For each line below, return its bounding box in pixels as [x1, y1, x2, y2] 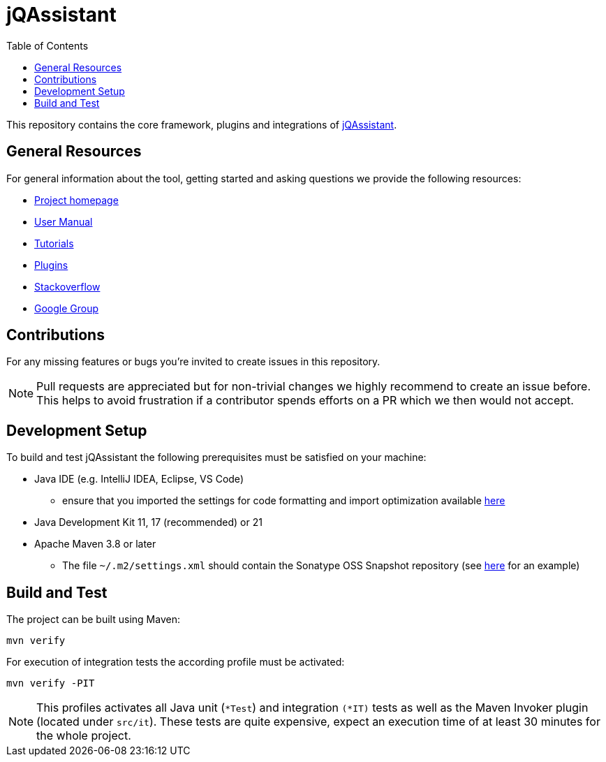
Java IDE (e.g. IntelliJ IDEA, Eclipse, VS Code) [34, 473, 244, 485]
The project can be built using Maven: [6, 613, 180, 626]
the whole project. [36, 728, 131, 743]
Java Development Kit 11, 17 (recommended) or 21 [34, 516, 263, 529]
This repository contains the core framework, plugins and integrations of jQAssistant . [6, 118, 397, 131]
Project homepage [34, 193, 119, 206]
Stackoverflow [34, 280, 101, 293]
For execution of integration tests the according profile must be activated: [6, 656, 345, 668]
